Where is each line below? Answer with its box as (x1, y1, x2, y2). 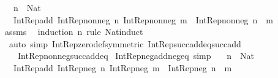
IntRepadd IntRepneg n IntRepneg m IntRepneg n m (13, 61, 232, 74)
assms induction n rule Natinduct (4, 25, 143, 38)
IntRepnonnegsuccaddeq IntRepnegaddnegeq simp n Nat (17, 49, 254, 62)
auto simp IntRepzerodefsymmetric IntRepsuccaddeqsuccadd (9, 37, 241, 50)
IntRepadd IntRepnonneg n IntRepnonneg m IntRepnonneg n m (13, 13, 273, 26)
